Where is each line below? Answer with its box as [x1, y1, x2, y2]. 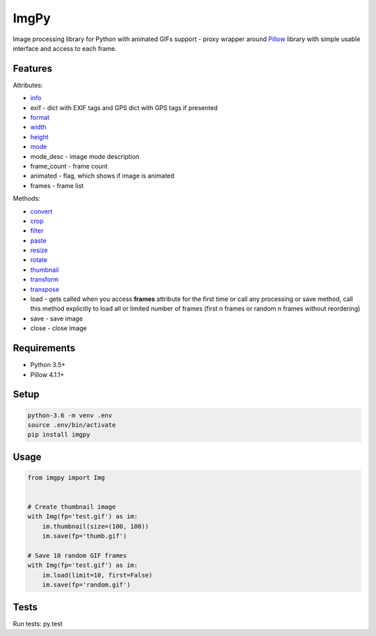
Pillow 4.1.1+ [30, 370, 65, 379]
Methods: [13, 194, 41, 203]
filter [30, 226, 45, 235]
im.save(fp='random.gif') [42, 581, 131, 589]
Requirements [13, 342, 76, 355]
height [30, 132, 49, 141]
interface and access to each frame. [13, 44, 117, 52]
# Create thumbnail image [27, 503, 116, 511]
